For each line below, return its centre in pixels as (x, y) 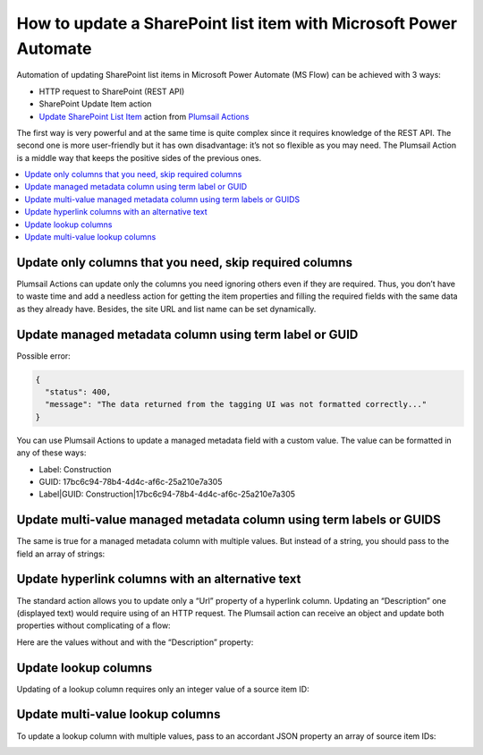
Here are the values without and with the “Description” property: (135, 642)
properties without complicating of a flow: (93, 625)
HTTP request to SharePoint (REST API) (112, 91)
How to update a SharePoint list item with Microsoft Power (237, 23)
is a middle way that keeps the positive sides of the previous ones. (139, 157)
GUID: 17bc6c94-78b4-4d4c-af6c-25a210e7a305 (131, 481)
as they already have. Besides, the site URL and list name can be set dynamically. (166, 309)
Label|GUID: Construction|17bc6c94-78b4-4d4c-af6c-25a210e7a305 (167, 494)
